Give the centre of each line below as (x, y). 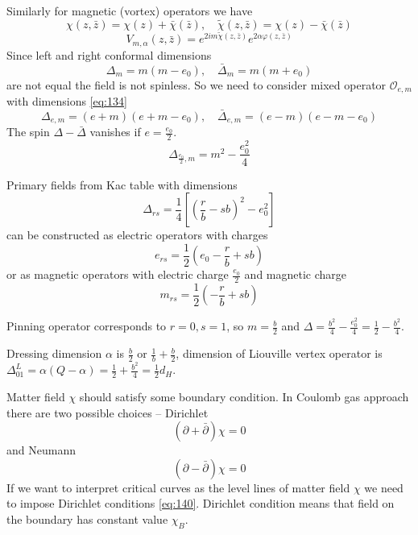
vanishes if (115, 132)
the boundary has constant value (87, 518)
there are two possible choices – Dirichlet (108, 412)
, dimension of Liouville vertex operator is (279, 353)
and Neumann (41, 450)
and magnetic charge (296, 274)
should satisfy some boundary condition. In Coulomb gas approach (244, 396)
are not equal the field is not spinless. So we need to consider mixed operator (197, 84)
